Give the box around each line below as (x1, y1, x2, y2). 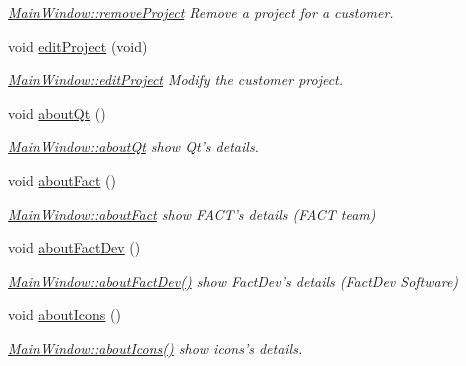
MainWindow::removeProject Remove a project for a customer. (8, 2, 394, 22)
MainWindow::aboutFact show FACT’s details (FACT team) (8, 203, 376, 224)
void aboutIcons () (8, 304, 121, 325)
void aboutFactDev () (8, 237, 141, 258)
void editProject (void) (8, 35, 148, 56)
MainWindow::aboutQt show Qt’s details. (8, 136, 259, 157)
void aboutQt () (8, 102, 106, 123)
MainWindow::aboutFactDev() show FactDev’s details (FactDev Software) (8, 270, 459, 291)
